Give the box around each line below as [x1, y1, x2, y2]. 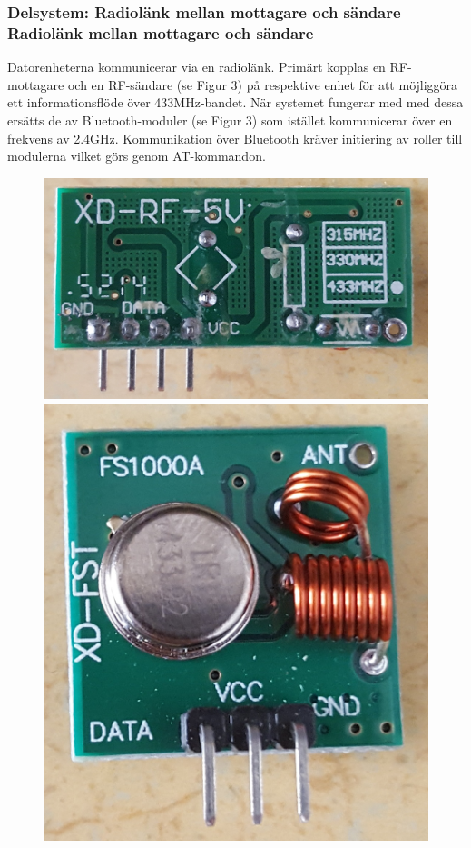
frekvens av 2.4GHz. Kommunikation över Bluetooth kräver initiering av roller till [7, 128, 463, 147]
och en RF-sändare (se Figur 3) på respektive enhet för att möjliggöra [67, 75, 458, 94]
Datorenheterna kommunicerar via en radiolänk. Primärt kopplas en [7, 57, 386, 76]
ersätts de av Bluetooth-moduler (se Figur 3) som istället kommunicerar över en [7, 110, 453, 129]
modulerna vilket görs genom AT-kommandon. [7, 146, 266, 165]
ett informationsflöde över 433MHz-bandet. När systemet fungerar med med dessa [7, 93, 464, 112]
